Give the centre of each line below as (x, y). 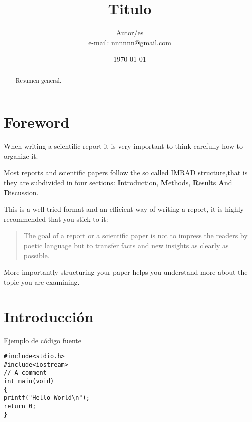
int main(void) (29, 382)
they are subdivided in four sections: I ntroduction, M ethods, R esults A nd (118, 182)
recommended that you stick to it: (56, 219)
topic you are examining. (42, 282)
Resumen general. (39, 80)
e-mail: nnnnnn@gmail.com (130, 42)
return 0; (20, 407)
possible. (37, 255)
